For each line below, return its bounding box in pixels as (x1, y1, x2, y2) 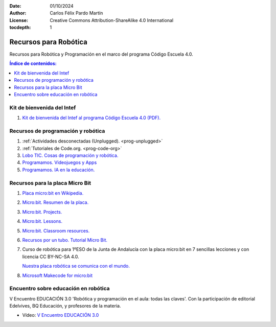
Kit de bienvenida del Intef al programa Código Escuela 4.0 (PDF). (22, 115, 161, 121)
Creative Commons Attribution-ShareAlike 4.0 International (50, 17, 174, 23)
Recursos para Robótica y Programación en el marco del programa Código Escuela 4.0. (9, 51, 194, 57)
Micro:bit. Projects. (22, 208, 62, 215)
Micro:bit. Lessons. (22, 218, 62, 224)
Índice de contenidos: (9, 60, 57, 66)
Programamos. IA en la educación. (22, 167, 95, 173)
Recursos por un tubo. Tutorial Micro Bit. (22, 237, 107, 243)
